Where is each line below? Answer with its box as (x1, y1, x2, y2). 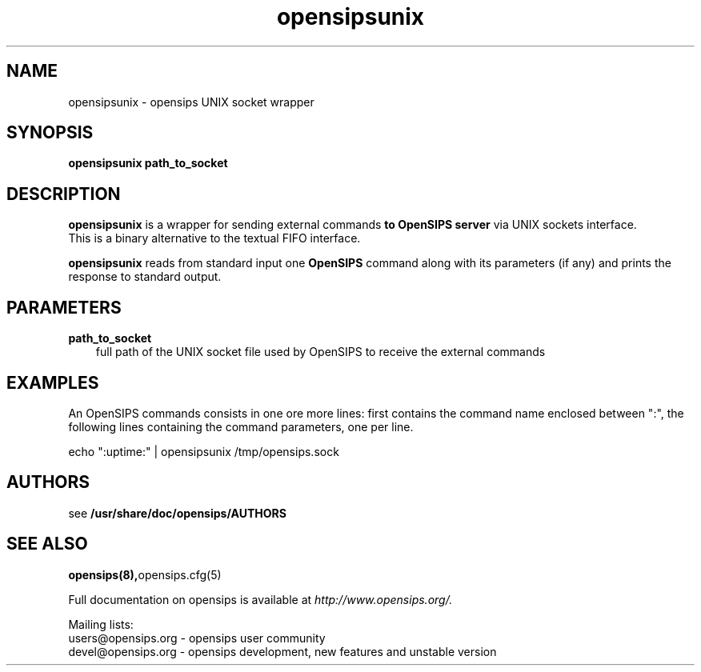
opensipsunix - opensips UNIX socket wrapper (68, 94, 314, 109)
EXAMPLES (6, 372, 99, 393)
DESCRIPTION (6, 183, 121, 204)
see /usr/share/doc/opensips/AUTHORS (68, 506, 286, 520)
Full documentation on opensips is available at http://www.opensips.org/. (68, 592, 453, 606)
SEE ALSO (6, 534, 88, 554)
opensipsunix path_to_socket (68, 156, 228, 170)
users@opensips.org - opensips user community (68, 630, 326, 645)
